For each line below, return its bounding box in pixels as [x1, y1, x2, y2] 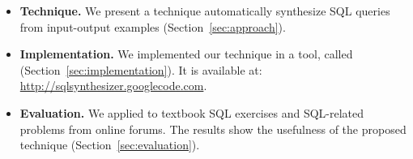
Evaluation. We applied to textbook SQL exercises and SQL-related [19, 104, 364, 121]
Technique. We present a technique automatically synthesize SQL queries [19, 2, 390, 19]
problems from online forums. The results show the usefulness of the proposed [19, 120, 407, 137]
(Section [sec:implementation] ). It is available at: [19, 61, 262, 78]
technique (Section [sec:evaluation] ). [19, 136, 200, 153]
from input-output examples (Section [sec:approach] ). [19, 18, 286, 35]
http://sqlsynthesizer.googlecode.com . [19, 77, 207, 94]
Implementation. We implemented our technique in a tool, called [19, 45, 353, 62]
